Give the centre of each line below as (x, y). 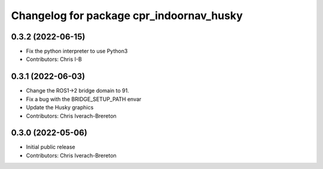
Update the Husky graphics (60, 107)
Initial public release (51, 147)
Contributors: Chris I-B (54, 59)
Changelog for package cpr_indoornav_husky (127, 16)
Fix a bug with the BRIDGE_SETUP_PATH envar (84, 99)
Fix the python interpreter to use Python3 (77, 51)
